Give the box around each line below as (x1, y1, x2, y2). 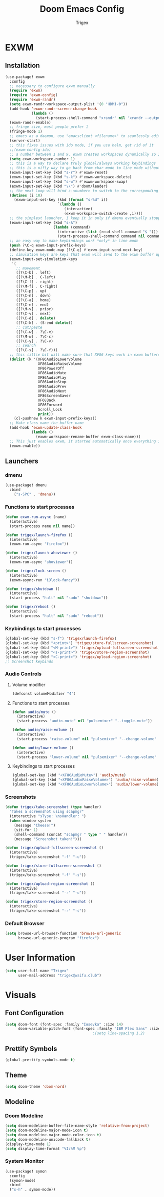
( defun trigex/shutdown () (5, 586, 60, 591)
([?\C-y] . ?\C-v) (16, 339, 54, 343)
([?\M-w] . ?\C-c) (16, 334, 54, 339)
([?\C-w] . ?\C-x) (16, 329, 54, 334)
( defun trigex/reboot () (5, 604, 56, 610)
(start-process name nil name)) (9, 523, 76, 529)
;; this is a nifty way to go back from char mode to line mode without (9, 166, 161, 171)
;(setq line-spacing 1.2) (92, 1031, 145, 1036)
